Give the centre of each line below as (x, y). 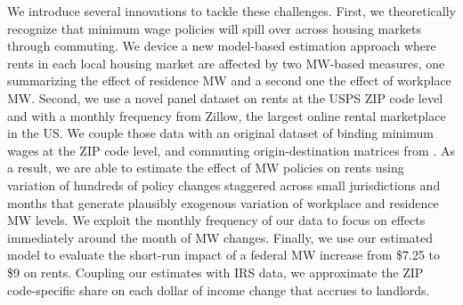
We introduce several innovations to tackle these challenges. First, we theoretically (231, 11)
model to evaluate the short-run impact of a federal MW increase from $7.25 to (224, 255)
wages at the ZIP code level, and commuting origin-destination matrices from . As (231, 150)
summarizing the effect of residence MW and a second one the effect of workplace (229, 80)
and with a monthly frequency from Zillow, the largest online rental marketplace (227, 115)
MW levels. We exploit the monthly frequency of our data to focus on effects (216, 220)
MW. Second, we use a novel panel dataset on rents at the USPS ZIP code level (225, 97)
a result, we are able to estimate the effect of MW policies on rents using (206, 168)
